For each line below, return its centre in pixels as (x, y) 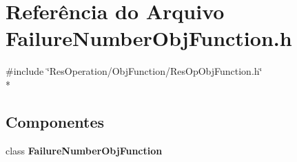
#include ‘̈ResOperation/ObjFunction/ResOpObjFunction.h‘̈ (134, 71)
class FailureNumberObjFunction (84, 150)
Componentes (55, 121)
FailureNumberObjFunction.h (149, 38)
